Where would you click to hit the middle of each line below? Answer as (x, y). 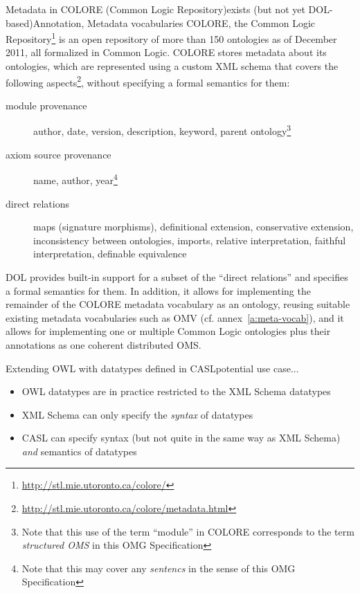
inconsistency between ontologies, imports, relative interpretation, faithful (190, 240)
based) (19, 22)
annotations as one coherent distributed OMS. (103, 344)
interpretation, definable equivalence (110, 254)
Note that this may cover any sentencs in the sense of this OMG (159, 568)
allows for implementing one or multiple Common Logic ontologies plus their (168, 331)
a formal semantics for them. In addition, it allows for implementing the (158, 290)
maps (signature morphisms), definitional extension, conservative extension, (193, 227)
